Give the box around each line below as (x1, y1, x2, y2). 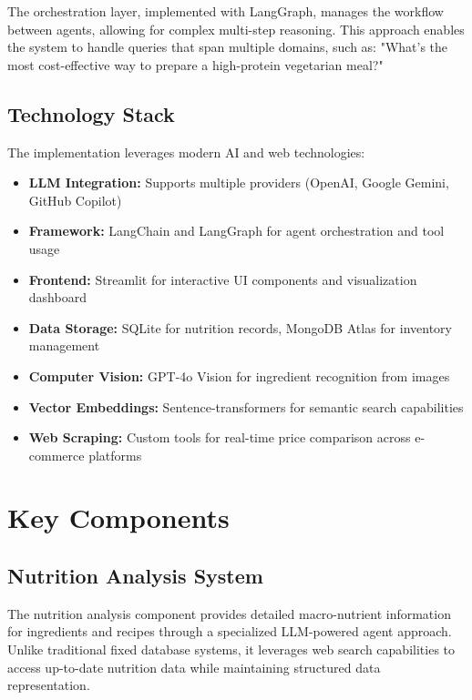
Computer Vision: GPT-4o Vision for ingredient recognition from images (28, 366, 450, 385)
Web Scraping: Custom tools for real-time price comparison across (28, 428, 411, 447)
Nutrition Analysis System (7, 562, 263, 590)
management (28, 336, 100, 355)
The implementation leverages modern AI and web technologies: (7, 142, 365, 161)
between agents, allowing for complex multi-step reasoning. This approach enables (7, 19, 465, 38)
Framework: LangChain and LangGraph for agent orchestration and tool (28, 221, 445, 240)
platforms (88, 445, 142, 464)
